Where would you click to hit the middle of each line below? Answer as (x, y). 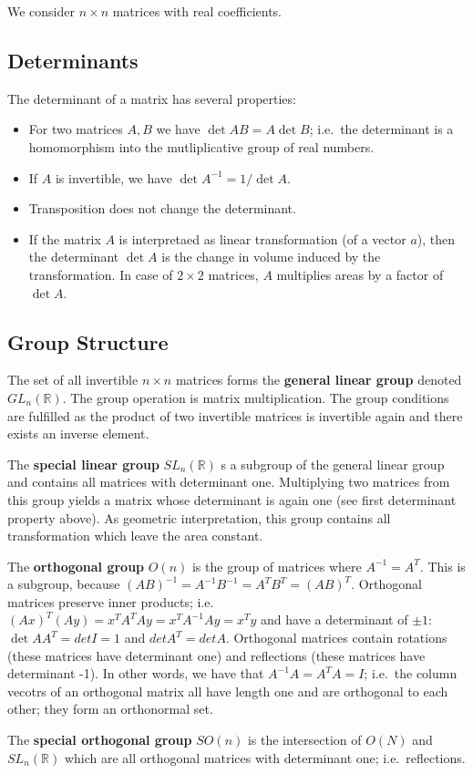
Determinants (73, 60)
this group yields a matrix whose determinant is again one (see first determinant (232, 499)
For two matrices (76, 129)
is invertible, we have (114, 177)
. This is (442, 566)
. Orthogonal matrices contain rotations (336, 638)
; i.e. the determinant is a (381, 129)
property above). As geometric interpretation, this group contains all (199, 517)
